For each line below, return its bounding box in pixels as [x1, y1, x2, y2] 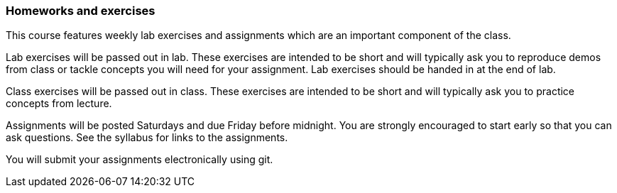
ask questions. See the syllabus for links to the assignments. [6, 131, 288, 144]
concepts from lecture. [6, 97, 112, 110]
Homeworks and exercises [6, 4, 155, 18]
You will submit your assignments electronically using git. [6, 153, 273, 166]
